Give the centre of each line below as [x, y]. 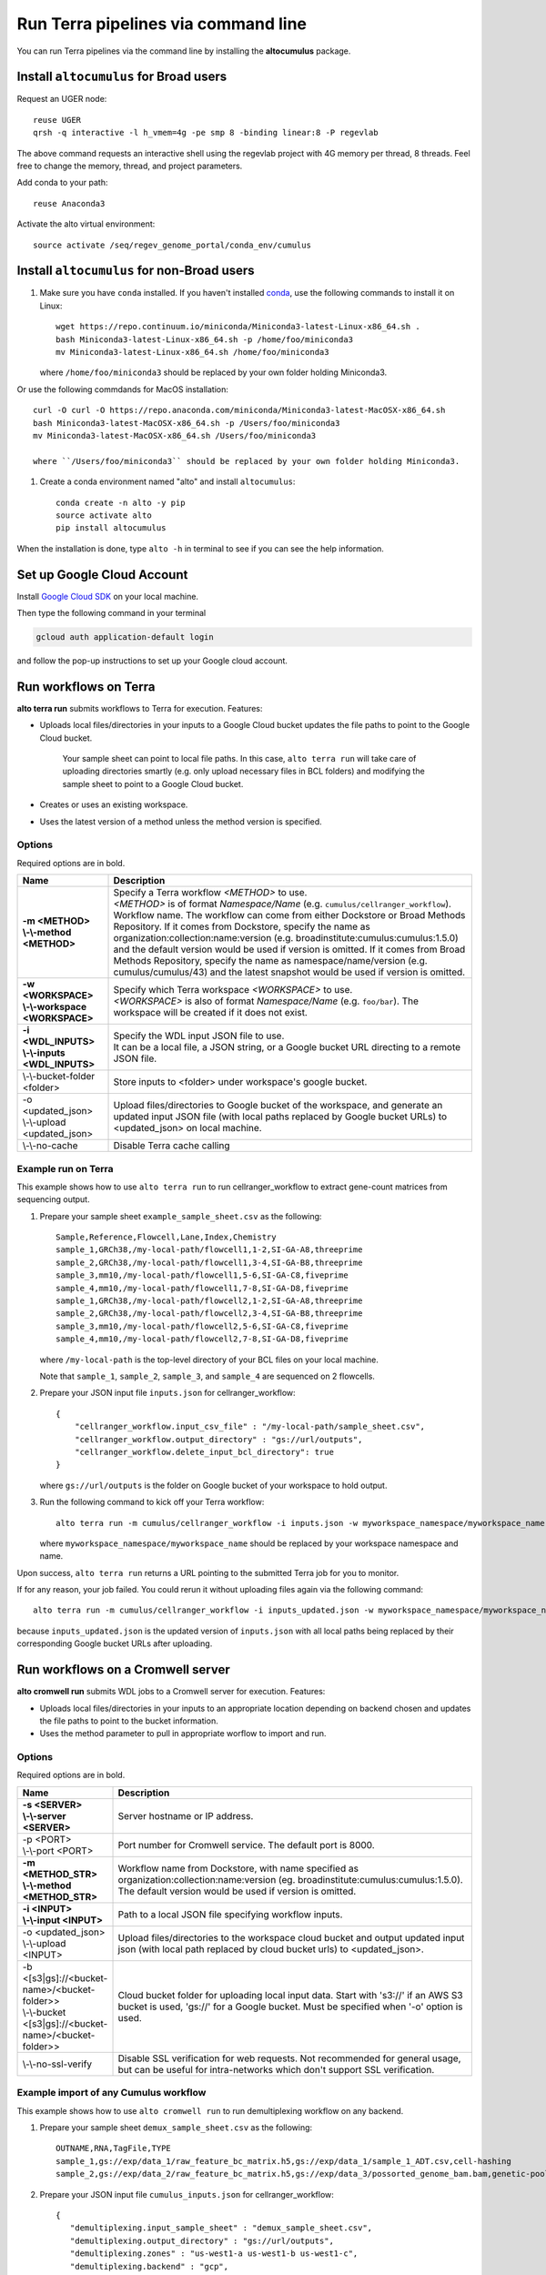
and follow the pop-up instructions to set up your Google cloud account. [152, 661]
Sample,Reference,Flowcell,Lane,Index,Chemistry [166, 1237]
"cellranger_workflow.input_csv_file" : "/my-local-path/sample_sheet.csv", [250, 1427]
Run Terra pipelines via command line [162, 24]
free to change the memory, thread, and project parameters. [130, 166]
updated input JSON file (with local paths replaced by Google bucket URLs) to [280, 1117]
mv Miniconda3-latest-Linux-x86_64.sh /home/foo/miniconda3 [192, 352]
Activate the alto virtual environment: [86, 224]
